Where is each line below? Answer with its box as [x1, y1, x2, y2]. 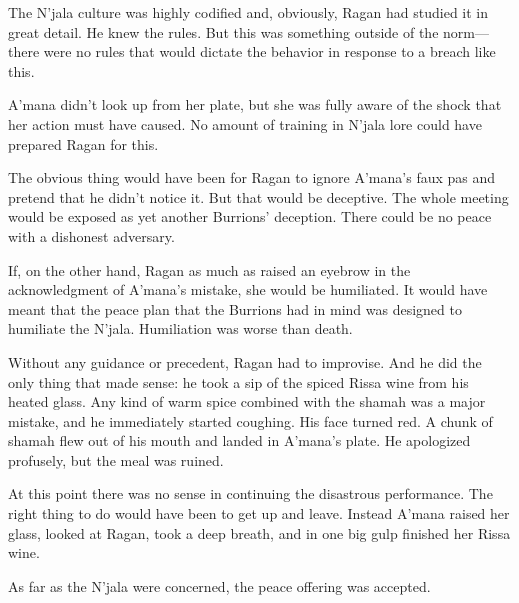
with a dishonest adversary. [8, 225, 175, 246]
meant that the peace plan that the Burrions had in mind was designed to [8, 298, 462, 319]
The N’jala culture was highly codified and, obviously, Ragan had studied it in [8, 2, 489, 22]
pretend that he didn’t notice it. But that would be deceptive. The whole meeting [8, 186, 509, 207]
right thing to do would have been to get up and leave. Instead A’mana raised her [8, 503, 510, 524]
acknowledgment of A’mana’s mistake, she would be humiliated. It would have [8, 279, 488, 300]
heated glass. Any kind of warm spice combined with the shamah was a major [8, 391, 486, 412]
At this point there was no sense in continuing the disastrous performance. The [8, 483, 493, 504]
